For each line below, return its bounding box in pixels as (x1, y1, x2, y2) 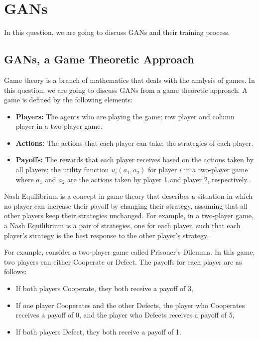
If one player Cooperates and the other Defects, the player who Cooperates (15, 300, 245, 310)
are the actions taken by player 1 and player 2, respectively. (67, 174, 249, 184)
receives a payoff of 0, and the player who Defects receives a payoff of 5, (15, 310, 235, 320)
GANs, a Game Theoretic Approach (4, 51, 194, 67)
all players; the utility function (15, 164, 109, 175)
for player (148, 164, 177, 175)
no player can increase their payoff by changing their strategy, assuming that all (4, 200, 248, 211)
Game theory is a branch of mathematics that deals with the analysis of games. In (4, 74, 255, 85)
